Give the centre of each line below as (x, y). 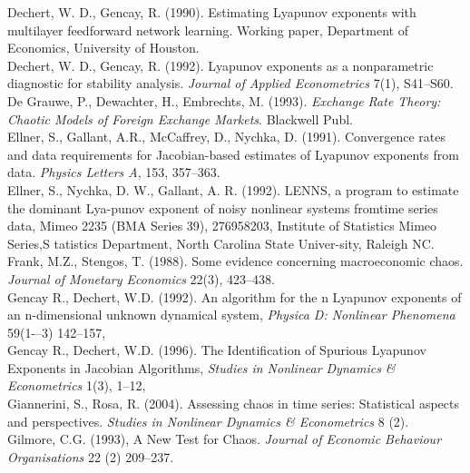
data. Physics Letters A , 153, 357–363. (114, 172)
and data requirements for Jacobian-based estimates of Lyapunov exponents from (233, 154)
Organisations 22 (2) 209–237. (91, 456)
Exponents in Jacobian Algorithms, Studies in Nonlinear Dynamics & (201, 367)
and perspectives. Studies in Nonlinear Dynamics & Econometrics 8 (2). (208, 421)
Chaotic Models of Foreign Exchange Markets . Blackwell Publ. (180, 118)
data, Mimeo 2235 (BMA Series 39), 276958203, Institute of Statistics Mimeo (222, 226)
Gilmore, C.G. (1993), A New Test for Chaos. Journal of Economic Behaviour (225, 439)
